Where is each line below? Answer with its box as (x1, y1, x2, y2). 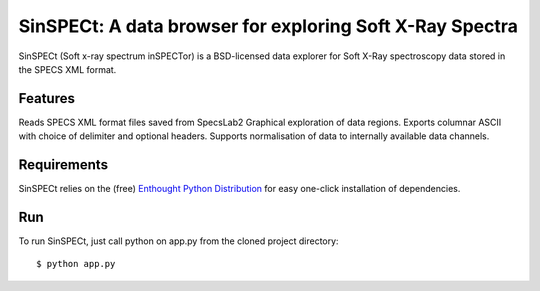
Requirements (18, 156, 109, 174)
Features (18, 90, 75, 107)
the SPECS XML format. (18, 63, 117, 75)
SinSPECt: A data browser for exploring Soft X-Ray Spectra (18, 15, 519, 37)
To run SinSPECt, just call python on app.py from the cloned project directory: (18, 235, 339, 247)
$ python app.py (36, 258, 116, 270)
